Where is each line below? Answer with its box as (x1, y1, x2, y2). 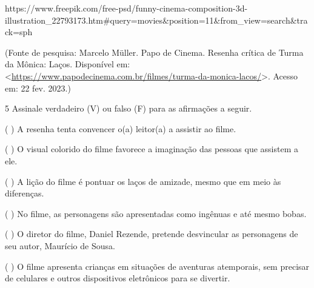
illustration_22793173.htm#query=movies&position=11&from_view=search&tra (5, 13, 308, 26)
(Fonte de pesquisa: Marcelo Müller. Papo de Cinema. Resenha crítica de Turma (5, 45, 304, 58)
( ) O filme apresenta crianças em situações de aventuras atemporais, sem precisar (5, 260, 310, 272)
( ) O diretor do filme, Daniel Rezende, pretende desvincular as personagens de (5, 227, 298, 240)
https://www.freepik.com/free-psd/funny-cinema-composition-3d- (5, 2, 248, 14)
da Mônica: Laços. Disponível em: (5, 58, 130, 70)
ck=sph (5, 25, 33, 38)
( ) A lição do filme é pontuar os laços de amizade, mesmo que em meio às (5, 175, 281, 187)
